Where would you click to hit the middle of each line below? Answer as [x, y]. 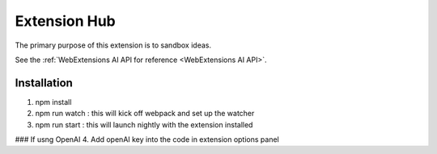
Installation [44, 83]
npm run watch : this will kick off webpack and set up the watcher [145, 114]
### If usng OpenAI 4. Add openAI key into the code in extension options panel [147, 139]
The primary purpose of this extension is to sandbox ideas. [113, 45]
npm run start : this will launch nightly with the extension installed [144, 124]
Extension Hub [66, 21]
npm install [53, 102]
